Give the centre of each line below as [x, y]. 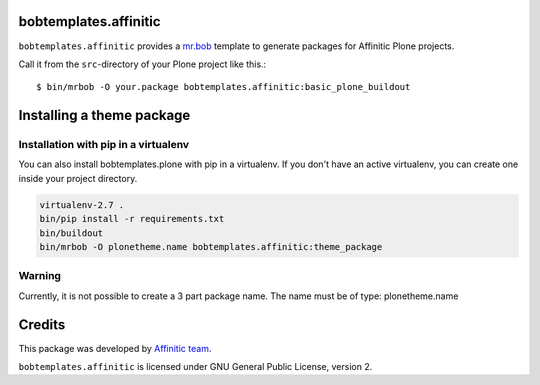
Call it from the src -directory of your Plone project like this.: [142, 64]
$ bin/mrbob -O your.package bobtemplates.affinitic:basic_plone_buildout [223, 87]
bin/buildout [71, 233]
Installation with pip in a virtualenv [104, 145]
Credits [42, 324]
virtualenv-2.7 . [82, 204]
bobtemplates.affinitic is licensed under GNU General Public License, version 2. [195, 367]
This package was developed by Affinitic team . [115, 348]
